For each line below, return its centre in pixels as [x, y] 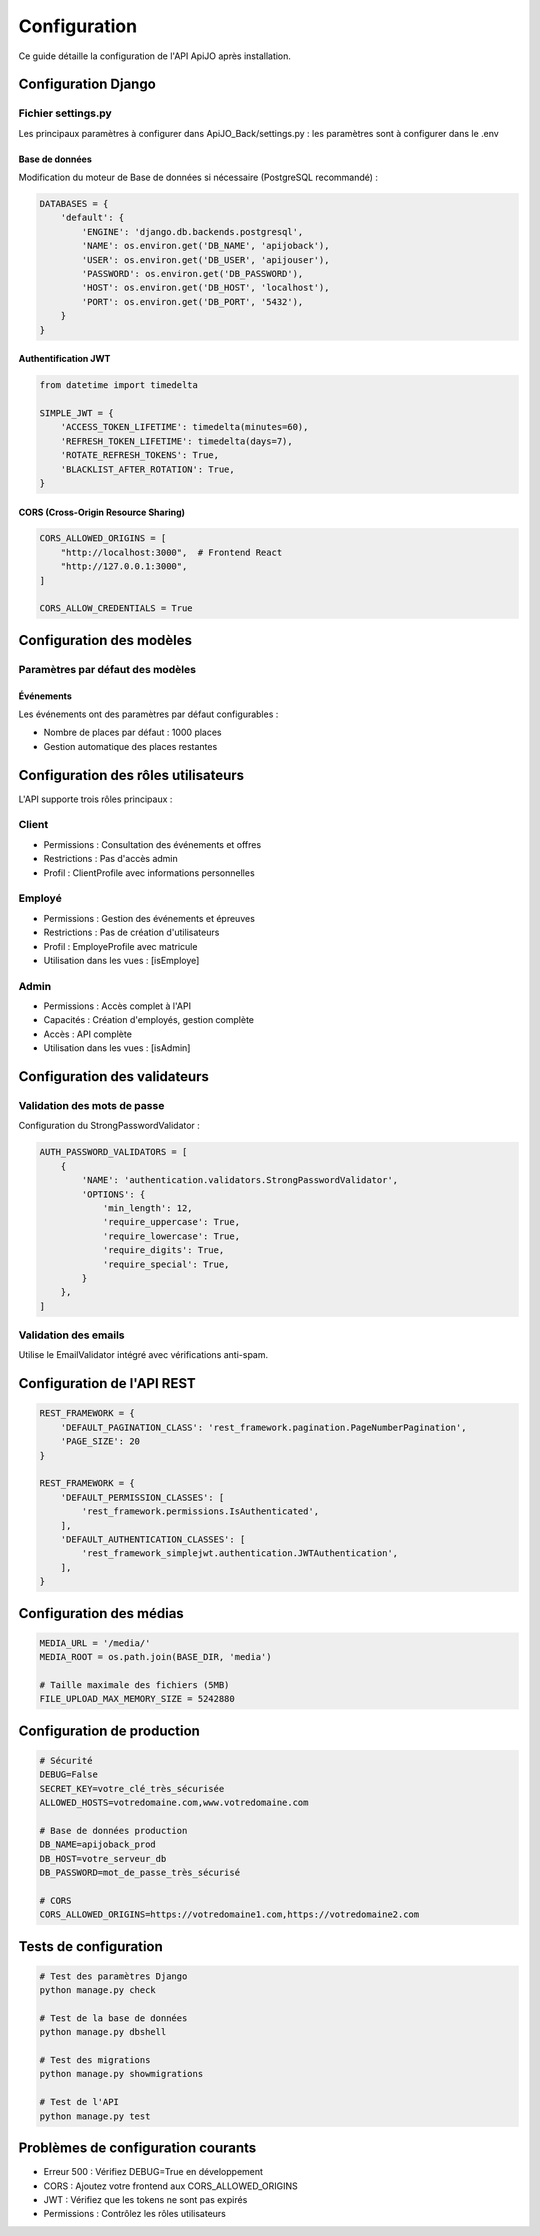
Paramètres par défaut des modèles [107, 669]
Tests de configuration [91, 1946]
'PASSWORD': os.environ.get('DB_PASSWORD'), [192, 274]
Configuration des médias [101, 1613]
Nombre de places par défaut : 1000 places [132, 732]
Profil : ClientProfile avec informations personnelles [149, 872]
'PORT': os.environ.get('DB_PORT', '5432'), [192, 301]
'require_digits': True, [163, 1250]
